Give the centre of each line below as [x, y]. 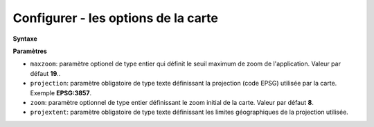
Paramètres [30, 51]
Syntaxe [25, 39]
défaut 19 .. [45, 73]
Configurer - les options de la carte [115, 18]
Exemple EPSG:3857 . [61, 92]
